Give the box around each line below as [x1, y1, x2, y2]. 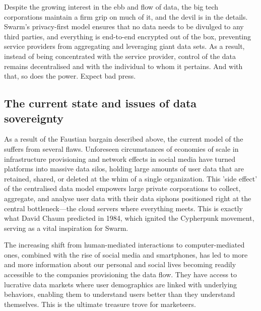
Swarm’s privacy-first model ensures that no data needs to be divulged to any [4, 21, 244, 32]
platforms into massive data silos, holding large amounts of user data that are [4, 163, 244, 174]
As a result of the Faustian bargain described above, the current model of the [4, 134, 243, 144]
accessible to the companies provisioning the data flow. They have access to [4, 269, 237, 280]
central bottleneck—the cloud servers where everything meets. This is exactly [4, 203, 243, 213]
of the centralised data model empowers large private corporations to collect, [4, 183, 241, 194]
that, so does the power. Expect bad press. [4, 71, 136, 81]
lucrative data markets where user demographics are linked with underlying [4, 279, 237, 289]
